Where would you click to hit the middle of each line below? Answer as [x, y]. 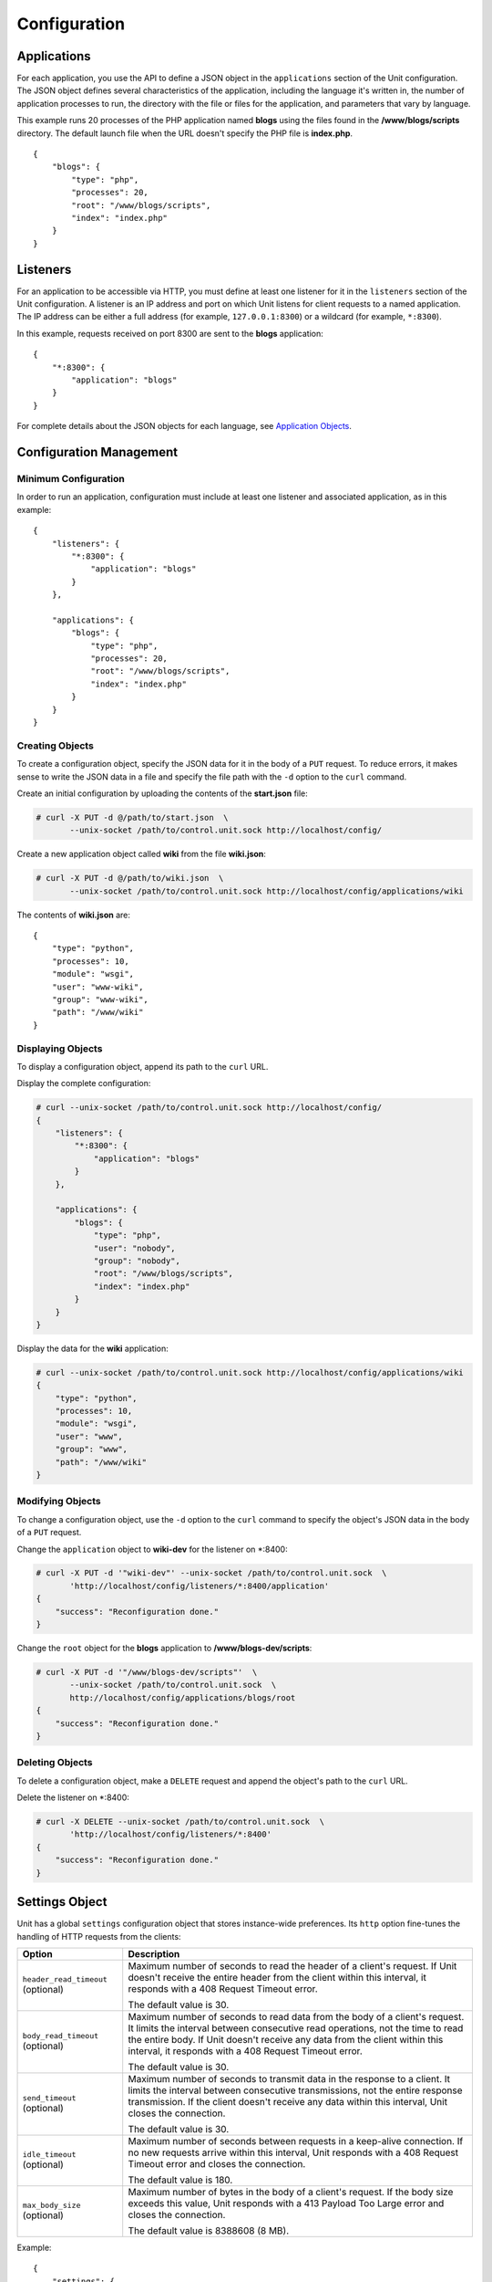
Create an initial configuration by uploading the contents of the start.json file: [163, 793]
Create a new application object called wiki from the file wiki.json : [141, 854]
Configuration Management [97, 452]
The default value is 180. [180, 2180]
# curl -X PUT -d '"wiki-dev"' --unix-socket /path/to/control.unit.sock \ [211, 1573]
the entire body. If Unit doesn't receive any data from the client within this [286, 2039]
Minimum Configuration [71, 478]
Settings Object [62, 1902]
